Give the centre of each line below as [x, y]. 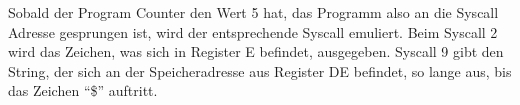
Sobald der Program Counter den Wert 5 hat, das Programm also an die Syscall [253, 12]
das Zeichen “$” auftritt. [83, 90]
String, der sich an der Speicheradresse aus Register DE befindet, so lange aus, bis [260, 70]
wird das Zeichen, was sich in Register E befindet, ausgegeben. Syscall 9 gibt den [256, 51]
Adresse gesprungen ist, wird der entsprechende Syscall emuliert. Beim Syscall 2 [253, 31]
